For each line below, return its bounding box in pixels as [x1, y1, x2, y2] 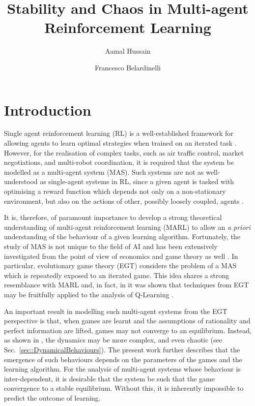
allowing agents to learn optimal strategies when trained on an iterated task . [4, 138, 237, 148]
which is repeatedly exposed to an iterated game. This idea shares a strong [4, 270, 229, 280]
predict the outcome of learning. [4, 392, 101, 403]
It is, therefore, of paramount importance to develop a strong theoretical [4, 212, 222, 222]
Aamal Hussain [105, 46, 151, 56]
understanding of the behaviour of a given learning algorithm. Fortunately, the [4, 231, 240, 242]
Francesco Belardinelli [95, 62, 161, 72]
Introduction [4, 99, 91, 120]
